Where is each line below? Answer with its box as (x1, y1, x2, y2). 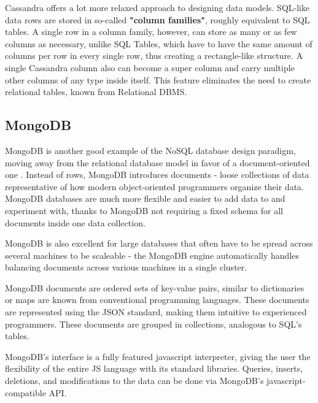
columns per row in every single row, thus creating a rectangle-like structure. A (5, 49, 303, 62)
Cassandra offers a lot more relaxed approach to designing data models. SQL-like (5, 1, 310, 13)
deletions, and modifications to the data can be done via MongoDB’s (5, 374, 264, 387)
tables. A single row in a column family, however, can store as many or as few (5, 25, 297, 38)
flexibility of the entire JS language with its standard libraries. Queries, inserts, (5, 362, 303, 375)
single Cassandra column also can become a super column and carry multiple (5, 61, 295, 74)
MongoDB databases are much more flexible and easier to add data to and (5, 192, 285, 205)
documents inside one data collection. (5, 216, 145, 229)
